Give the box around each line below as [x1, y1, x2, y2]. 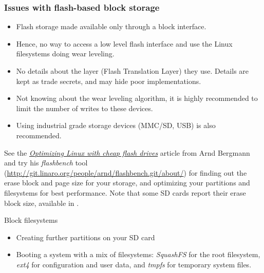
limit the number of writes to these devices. [16, 102, 153, 113]
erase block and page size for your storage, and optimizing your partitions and [4, 177, 250, 188]
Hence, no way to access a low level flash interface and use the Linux [16, 38, 233, 49]
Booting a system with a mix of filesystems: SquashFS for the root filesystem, [16, 249, 260, 260]
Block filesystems [4, 215, 58, 225]
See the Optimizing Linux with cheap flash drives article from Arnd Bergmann [4, 147, 250, 158]
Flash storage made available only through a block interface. [16, 21, 206, 32]
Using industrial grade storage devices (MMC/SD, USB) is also [16, 120, 216, 131]
